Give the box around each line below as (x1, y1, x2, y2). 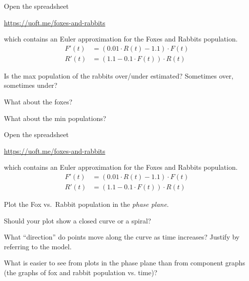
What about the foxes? (4, 97, 73, 107)
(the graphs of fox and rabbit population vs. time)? (4, 267, 158, 278)
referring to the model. (4, 241, 72, 251)
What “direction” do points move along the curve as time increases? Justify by (4, 232, 240, 242)
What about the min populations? (4, 113, 106, 123)
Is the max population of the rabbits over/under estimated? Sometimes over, (4, 70, 233, 80)
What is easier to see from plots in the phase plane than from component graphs (4, 258, 246, 268)
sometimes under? (4, 80, 58, 90)
